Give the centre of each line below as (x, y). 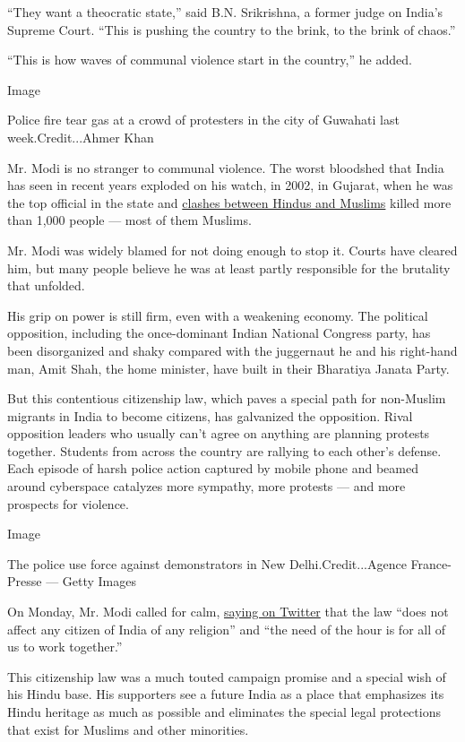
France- (431, 563)
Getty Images (99, 581)
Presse (25, 581)
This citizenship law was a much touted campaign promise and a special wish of (227, 676)
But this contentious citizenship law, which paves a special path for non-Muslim (227, 398)
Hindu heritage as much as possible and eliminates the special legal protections (224, 712)
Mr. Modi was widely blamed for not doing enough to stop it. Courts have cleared (232, 250)
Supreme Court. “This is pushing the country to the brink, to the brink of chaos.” (232, 29)
